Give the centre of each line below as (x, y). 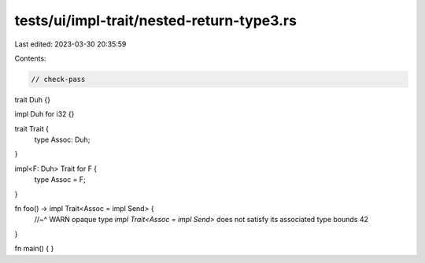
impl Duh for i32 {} (44, 114)
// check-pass (58, 79)
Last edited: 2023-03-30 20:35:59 (70, 44)
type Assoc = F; (60, 180)
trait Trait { (31, 128)
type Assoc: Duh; (62, 140)
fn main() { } (34, 249)
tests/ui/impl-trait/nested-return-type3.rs (155, 20)
